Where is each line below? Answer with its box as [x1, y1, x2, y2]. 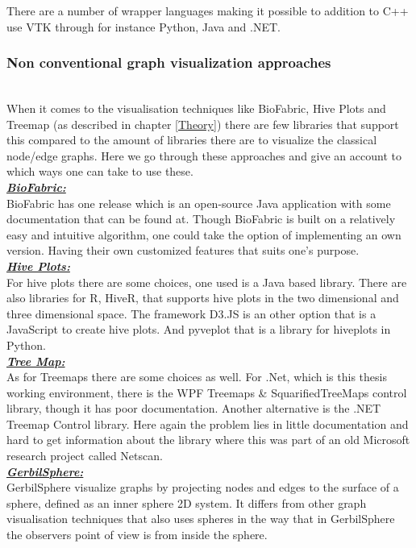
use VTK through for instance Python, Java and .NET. [6, 18, 281, 35]
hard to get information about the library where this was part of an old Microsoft [6, 431, 410, 448]
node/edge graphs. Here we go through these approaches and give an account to [6, 147, 401, 164]
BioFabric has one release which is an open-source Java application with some [6, 194, 391, 211]
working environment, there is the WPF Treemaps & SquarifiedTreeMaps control [6, 384, 407, 401]
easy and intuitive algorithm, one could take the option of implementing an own [6, 226, 401, 243]
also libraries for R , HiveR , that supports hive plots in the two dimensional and [6, 289, 399, 306]
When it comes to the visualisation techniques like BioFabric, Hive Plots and [6, 100, 386, 116]
